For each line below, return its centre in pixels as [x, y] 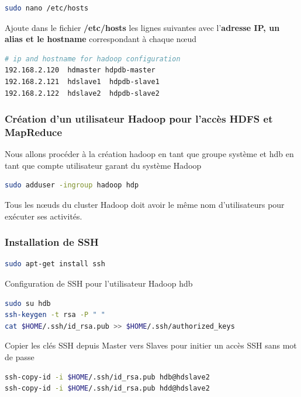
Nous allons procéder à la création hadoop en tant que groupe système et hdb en [149, 154]
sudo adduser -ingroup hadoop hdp [72, 185]
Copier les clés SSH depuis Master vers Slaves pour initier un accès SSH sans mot [151, 345]
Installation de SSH [52, 242]
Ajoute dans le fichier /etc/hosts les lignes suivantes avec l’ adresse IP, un [142, 27]
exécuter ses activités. [44, 216]
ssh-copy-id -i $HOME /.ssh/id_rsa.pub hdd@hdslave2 [107, 389]
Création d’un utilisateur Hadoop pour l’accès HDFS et [139, 119]
